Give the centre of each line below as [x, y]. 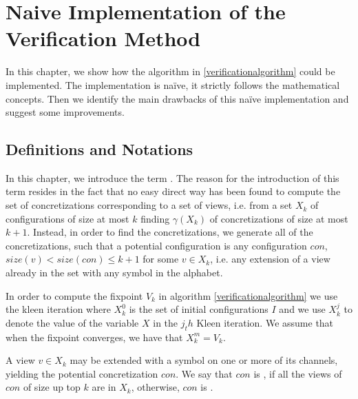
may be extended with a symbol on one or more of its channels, [204, 360]
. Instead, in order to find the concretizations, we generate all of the [170, 232]
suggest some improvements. [65, 112]
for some [161, 259]
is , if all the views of [298, 373]
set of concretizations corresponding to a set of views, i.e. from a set [149, 205]
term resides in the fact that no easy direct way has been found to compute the [173, 191]
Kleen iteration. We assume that [265, 322]
